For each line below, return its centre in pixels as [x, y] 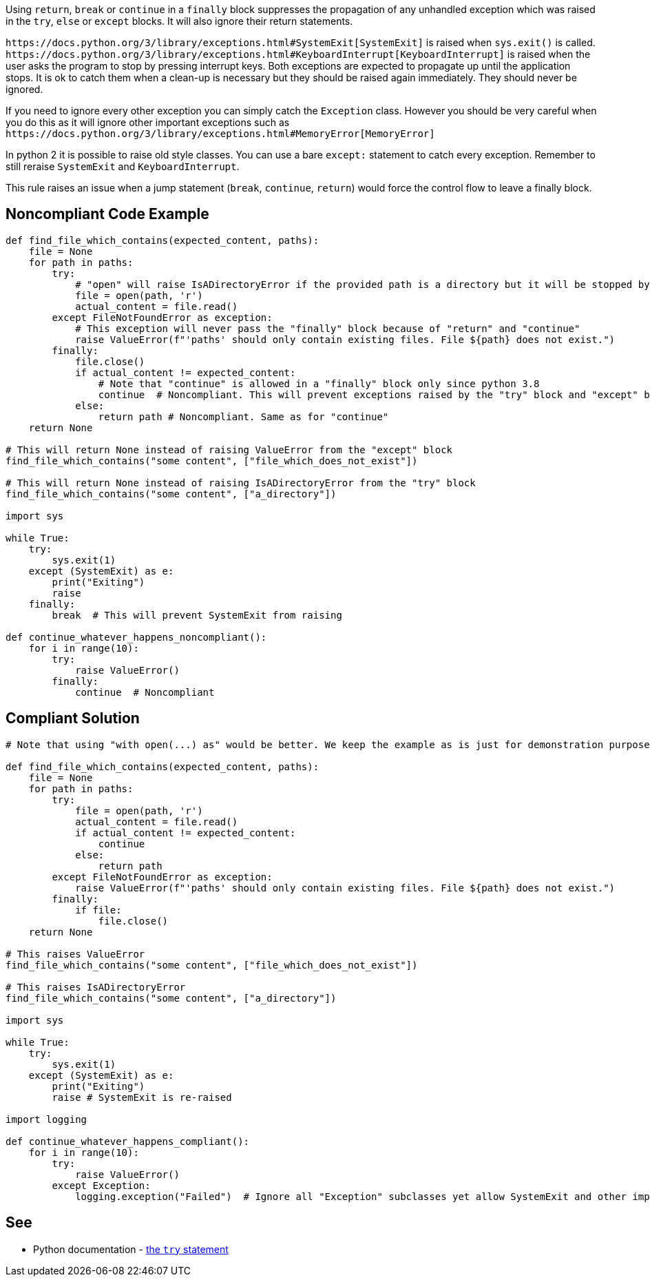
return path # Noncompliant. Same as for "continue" [243, 416]
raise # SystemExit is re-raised [142, 1097]
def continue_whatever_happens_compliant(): [128, 1141]
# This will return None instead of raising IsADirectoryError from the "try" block [241, 483]
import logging [46, 1119]
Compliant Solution [73, 718]
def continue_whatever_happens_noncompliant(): [136, 637]
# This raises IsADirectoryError [96, 987]
